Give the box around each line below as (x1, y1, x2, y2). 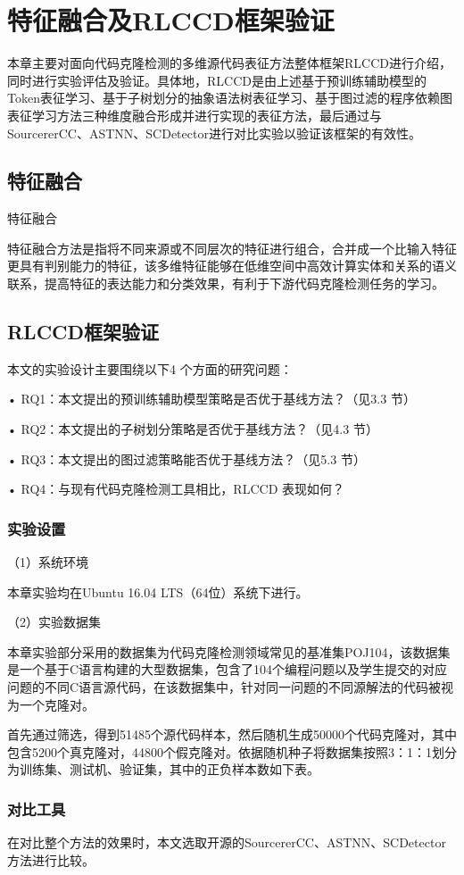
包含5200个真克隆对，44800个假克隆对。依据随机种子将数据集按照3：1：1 (7, 742, 432, 761)
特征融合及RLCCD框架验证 (7, 2, 335, 38)
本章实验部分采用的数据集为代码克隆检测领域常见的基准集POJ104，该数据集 (7, 642, 451, 661)
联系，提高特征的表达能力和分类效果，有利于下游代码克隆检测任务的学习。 (7, 274, 444, 293)
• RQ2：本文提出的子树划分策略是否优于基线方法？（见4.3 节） (7, 420, 378, 438)
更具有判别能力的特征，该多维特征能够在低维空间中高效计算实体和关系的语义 (7, 256, 457, 275)
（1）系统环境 (7, 553, 88, 571)
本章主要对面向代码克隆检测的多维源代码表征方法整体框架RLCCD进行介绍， (7, 54, 452, 72)
